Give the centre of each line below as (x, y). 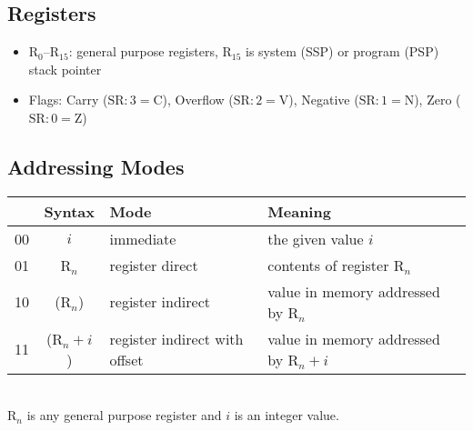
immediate (143, 238)
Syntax (70, 211)
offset (126, 359)
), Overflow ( (198, 100)
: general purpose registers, (143, 51)
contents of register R (336, 265)
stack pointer (65, 69)
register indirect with (176, 338)
